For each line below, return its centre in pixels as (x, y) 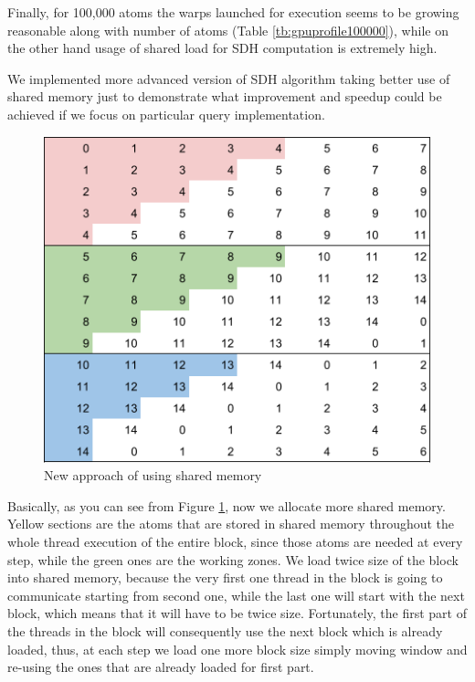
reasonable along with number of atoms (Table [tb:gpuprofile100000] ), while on (228, 30)
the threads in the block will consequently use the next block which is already (225, 630)
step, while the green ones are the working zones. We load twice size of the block (233, 559)
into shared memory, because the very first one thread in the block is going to (225, 577)
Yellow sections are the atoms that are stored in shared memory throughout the (231, 524)
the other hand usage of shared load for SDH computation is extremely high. (222, 48)
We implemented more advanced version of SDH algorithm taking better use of (229, 78)
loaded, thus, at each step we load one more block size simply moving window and (237, 649)
